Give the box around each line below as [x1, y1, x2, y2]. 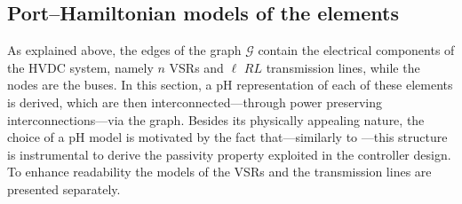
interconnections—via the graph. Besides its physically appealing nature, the [7, 110, 425, 129]
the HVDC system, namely [7, 58, 154, 76]
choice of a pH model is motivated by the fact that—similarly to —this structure [7, 128, 448, 146]
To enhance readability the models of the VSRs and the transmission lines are [7, 162, 432, 181]
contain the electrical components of [258, 41, 455, 59]
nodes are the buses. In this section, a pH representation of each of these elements [7, 75, 453, 94]
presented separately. [7, 179, 121, 198]
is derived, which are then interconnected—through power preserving [7, 92, 383, 111]
